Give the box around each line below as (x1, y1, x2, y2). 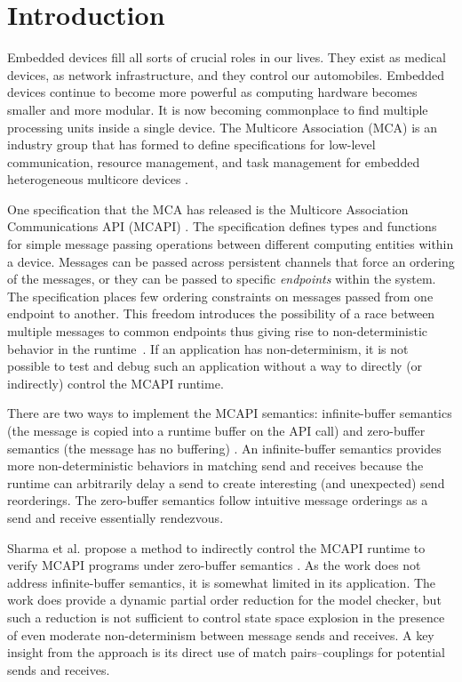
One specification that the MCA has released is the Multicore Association (7, 199, 409, 218)
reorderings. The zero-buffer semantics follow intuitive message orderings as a (7, 491, 428, 509)
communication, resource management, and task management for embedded (7, 152, 420, 171)
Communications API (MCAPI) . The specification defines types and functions (7, 217, 437, 236)
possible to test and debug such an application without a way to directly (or (7, 357, 423, 375)
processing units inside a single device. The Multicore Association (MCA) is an (7, 117, 438, 136)
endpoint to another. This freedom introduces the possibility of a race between (7, 304, 435, 323)
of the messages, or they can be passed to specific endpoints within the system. (7, 269, 436, 288)
